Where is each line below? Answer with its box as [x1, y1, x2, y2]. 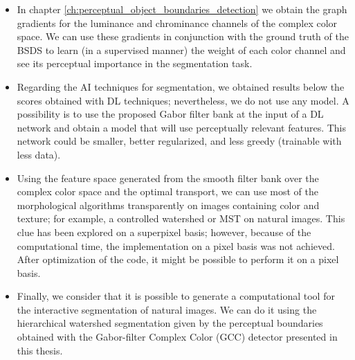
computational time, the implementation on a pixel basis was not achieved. [17, 238, 335, 253]
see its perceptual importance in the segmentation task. [17, 56, 253, 71]
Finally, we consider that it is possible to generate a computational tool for [17, 289, 335, 303]
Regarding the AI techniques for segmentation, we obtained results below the [17, 79, 345, 93]
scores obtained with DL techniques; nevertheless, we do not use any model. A [17, 93, 349, 107]
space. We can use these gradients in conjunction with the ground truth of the [17, 29, 349, 44]
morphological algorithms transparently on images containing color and [17, 197, 320, 212]
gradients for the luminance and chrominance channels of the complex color [17, 15, 338, 30]
